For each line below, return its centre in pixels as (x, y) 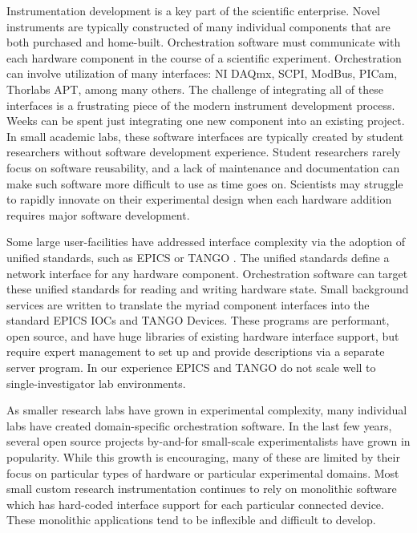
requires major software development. (98, 214)
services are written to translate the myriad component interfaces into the (188, 304)
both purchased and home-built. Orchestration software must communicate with (204, 42)
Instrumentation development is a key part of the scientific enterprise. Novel (193, 10)
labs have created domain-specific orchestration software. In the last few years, (199, 425)
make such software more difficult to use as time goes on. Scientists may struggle (205, 183)
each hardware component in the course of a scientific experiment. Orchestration (204, 57)
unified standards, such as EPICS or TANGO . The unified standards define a (198, 257)
